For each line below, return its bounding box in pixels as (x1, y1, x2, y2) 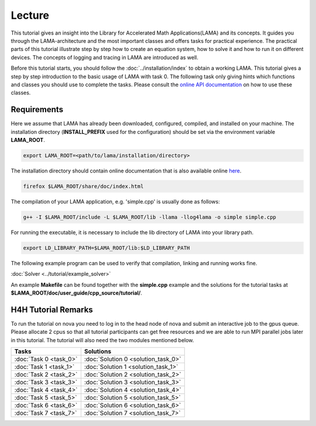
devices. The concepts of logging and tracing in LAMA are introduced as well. (11, 53, 198, 61)
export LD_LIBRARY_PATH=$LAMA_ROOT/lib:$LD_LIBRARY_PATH (23, 244, 190, 251)
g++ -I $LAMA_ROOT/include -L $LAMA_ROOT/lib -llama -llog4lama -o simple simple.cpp (23, 214, 276, 220)
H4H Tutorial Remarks (11, 305, 93, 315)
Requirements (11, 104, 64, 114)
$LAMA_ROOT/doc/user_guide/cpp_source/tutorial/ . (11, 289, 143, 296)
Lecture (11, 9, 50, 22)
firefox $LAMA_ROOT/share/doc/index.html (23, 182, 144, 190)
